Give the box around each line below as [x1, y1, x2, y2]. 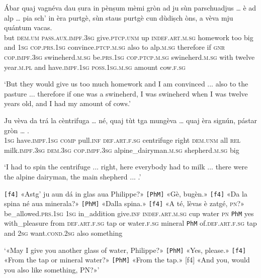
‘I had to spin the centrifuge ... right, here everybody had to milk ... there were [4, 161, 248, 172]
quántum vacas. [4, 22, 52, 33]
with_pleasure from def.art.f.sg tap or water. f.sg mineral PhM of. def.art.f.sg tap [4, 218, 257, 228]
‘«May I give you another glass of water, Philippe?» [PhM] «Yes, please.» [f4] [4, 244, 246, 255]
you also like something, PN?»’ [4, 264, 100, 275]
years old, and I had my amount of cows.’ [4, 98, 131, 109]
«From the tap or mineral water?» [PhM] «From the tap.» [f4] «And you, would [4, 254, 250, 265]
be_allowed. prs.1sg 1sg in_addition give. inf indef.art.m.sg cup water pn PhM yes [4, 208, 254, 218]
